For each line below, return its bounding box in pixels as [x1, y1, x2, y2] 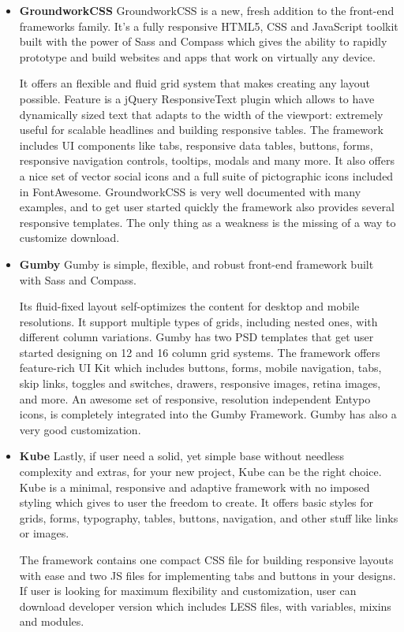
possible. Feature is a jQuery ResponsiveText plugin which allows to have [19, 90, 375, 106]
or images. [19, 525, 69, 541]
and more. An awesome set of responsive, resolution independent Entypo [19, 390, 371, 407]
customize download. [19, 229, 120, 246]
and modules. [19, 613, 84, 630]
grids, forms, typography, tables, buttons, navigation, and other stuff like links [19, 509, 398, 526]
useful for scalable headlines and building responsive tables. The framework [19, 121, 383, 138]
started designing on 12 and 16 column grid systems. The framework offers [19, 344, 380, 360]
